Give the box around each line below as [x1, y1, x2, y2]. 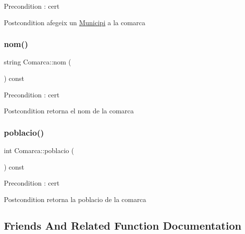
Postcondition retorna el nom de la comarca [4, 106, 134, 116]
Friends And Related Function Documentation [4, 218, 242, 233]
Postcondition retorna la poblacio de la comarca [4, 194, 146, 204]
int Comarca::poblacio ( [4, 145, 74, 155]
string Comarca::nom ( [4, 57, 71, 67]
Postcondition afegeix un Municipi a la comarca [4, 17, 146, 27]
